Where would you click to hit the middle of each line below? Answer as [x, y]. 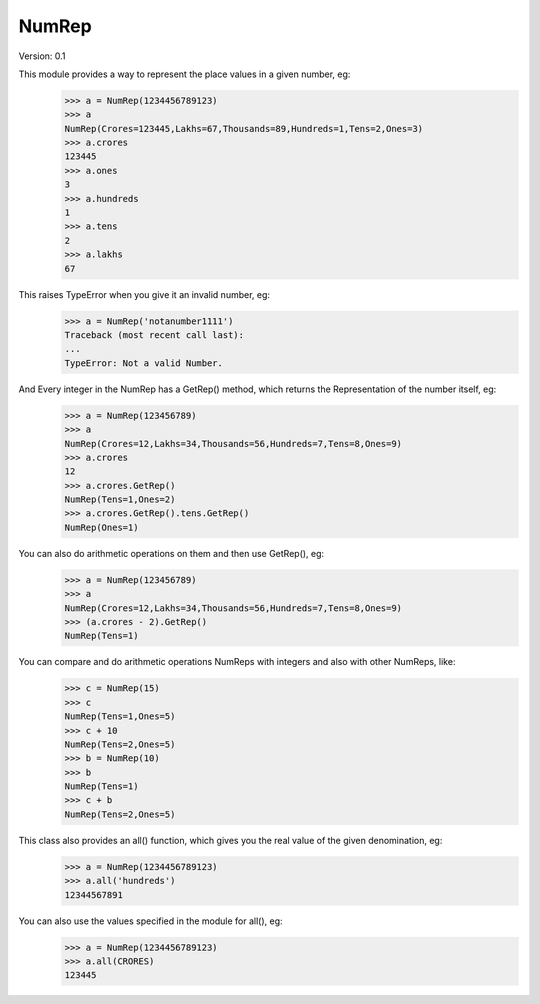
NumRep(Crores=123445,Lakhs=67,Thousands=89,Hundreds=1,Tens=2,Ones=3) [244, 128]
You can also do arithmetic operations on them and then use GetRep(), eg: [171, 553]
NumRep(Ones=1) [101, 527]
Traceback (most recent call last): [154, 334]
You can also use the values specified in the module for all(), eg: [151, 921]
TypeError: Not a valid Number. [144, 363]
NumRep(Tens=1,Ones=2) [120, 499]
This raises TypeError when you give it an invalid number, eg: [144, 294]
